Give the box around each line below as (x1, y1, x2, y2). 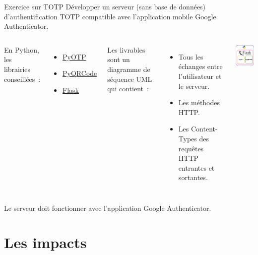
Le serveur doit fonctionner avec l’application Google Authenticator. (4, 202, 211, 213)
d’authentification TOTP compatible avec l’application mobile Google (4, 11, 216, 21)
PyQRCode (63, 68, 97, 78)
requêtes (178, 143, 204, 153)
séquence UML (107, 73, 152, 84)
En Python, (4, 44, 39, 55)
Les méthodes (178, 97, 220, 108)
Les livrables (107, 44, 145, 55)
